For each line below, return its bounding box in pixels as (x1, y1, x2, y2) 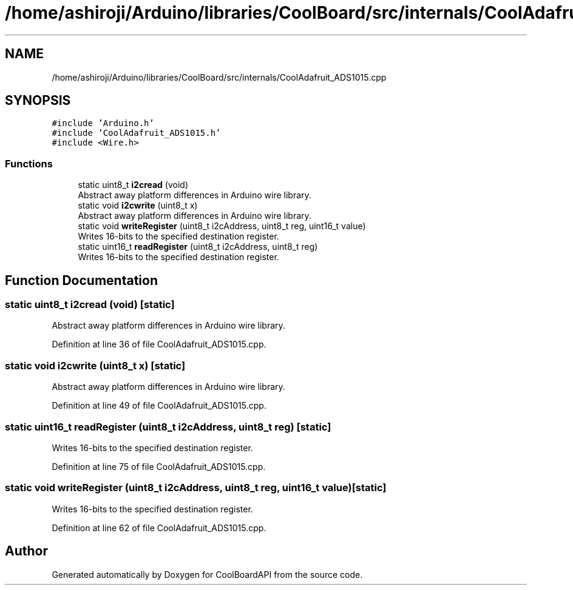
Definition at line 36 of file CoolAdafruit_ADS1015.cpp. (52, 339, 266, 350)
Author (5, 543, 48, 559)
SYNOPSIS (5, 93, 71, 109)
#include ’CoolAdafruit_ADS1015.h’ (52, 128, 221, 138)
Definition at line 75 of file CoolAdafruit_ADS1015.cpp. (52, 461, 266, 472)
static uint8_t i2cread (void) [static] (5, 298, 175, 311)
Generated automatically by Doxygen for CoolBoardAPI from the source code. (52, 569, 363, 580)
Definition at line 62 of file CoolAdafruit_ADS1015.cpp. (52, 522, 266, 533)
